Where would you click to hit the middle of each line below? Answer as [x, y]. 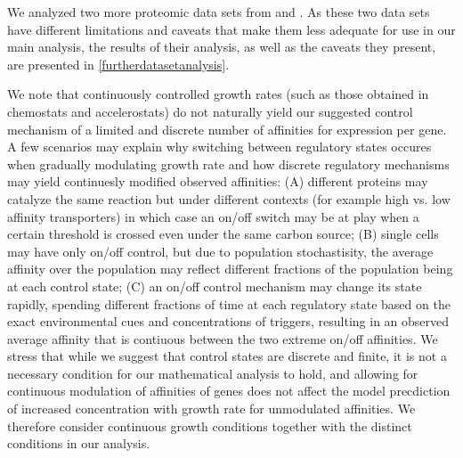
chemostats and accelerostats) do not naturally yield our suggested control [210, 111]
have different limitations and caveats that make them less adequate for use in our [231, 29]
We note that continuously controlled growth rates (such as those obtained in [218, 94]
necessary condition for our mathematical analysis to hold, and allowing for [213, 373]
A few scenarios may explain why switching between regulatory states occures [219, 147]
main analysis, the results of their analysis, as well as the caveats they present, [222, 47]
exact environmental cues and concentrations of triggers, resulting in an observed [228, 321]
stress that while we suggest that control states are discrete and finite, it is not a [227, 356]
